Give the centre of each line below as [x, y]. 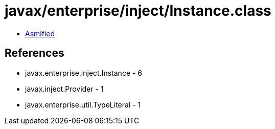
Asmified [40, 33]
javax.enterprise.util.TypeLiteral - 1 [83, 104]
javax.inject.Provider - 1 [64, 89]
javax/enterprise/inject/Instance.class [138, 11]
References [35, 53]
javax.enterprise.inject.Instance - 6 [84, 73]
